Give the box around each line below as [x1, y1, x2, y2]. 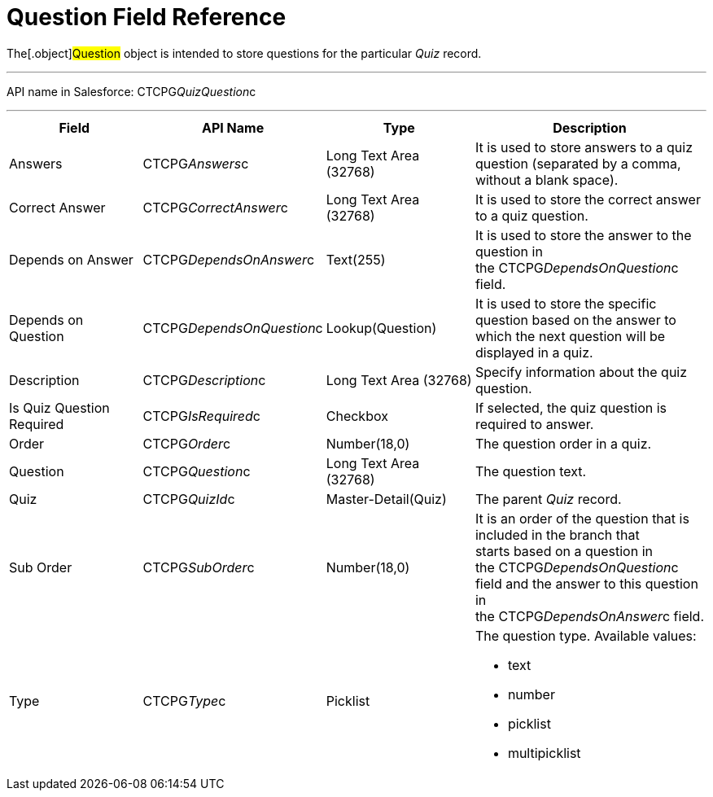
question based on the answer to [475, 311, 676, 328]
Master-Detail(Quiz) [326, 490, 447, 507]
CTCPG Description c [142, 371, 266, 388]
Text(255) [326, 251, 386, 268]
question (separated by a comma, [475, 155, 681, 172]
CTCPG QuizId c [142, 490, 235, 507]
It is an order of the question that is [475, 510, 689, 527]
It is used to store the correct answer [475, 190, 701, 208]
